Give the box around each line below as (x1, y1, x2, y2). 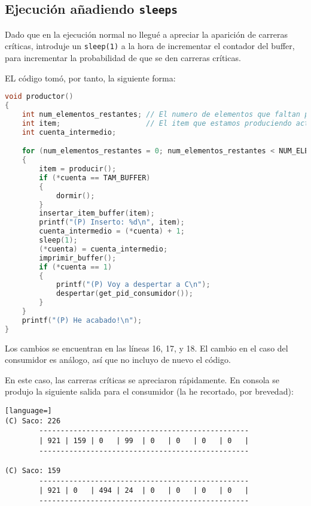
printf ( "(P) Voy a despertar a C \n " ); (56, 280, 211, 289)
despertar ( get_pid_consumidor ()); (56, 289, 194, 298)
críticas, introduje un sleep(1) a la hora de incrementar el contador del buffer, (5, 40, 295, 52)
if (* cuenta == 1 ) (39, 262, 112, 271)
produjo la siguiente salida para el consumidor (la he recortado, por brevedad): (5, 385, 294, 398)
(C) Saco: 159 (5, 466, 61, 475)
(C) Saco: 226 (5, 416, 61, 425)
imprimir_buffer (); (39, 253, 117, 262)
